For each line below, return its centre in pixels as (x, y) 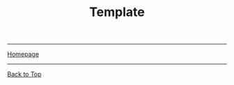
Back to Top (24, 75)
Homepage (23, 54)
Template (117, 12)
